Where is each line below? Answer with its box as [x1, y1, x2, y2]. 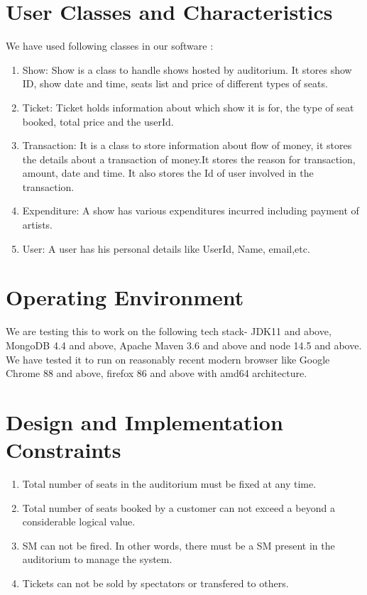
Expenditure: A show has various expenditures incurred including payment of [22, 203, 359, 218]
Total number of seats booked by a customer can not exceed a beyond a [22, 500, 335, 515]
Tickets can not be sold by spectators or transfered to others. [22, 576, 289, 591]
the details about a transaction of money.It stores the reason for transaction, [22, 151, 356, 166]
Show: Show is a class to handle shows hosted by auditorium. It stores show [22, 62, 352, 77]
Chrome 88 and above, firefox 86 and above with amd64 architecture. [6, 366, 307, 381]
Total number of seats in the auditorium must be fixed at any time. [22, 476, 317, 491]
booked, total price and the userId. [22, 114, 174, 129]
